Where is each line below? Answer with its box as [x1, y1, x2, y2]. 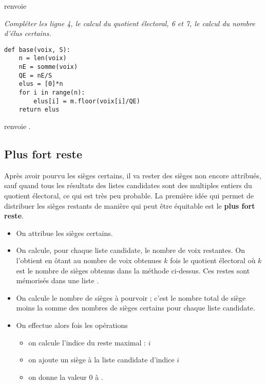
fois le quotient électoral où [170, 254, 256, 265]
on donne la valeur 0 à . [28, 371, 103, 382]
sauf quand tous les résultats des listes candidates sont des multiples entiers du [4, 180, 252, 191]
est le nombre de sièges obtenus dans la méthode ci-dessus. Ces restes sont [16, 265, 250, 276]
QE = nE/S [18, 71, 52, 79]
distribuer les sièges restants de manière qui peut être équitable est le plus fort [4, 200, 255, 211]
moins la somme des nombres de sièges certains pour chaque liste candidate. [16, 302, 255, 313]
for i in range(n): [18, 89, 85, 97]
